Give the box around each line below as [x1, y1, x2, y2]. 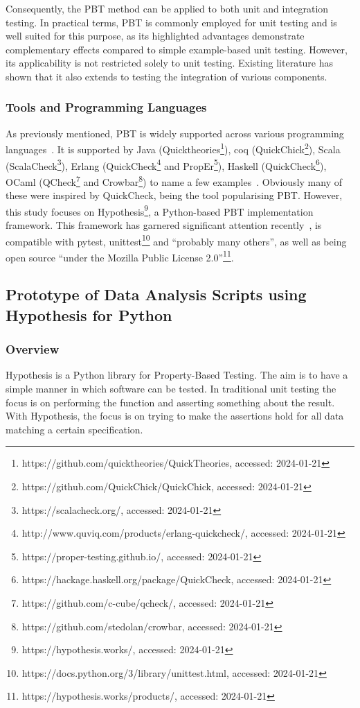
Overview [6, 340, 60, 358]
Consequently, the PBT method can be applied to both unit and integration [6, 1, 329, 15]
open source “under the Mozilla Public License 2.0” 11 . [6, 248, 234, 264]
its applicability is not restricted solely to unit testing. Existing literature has [6, 55, 334, 70]
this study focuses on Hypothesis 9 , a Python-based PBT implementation [6, 202, 314, 218]
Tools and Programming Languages [6, 98, 207, 116]
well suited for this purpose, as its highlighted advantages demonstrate [6, 28, 305, 43]
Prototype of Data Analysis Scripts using [6, 284, 307, 305]
